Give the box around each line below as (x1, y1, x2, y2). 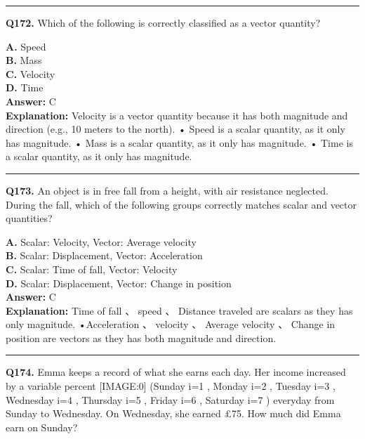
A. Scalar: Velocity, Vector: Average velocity (6, 234, 197, 249)
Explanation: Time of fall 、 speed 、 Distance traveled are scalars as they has (6, 303, 353, 317)
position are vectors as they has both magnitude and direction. (6, 330, 277, 345)
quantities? (6, 211, 53, 225)
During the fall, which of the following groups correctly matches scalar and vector (6, 197, 357, 211)
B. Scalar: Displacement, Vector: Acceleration (6, 248, 203, 263)
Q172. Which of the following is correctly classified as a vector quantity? (6, 15, 321, 30)
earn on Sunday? (6, 419, 78, 434)
